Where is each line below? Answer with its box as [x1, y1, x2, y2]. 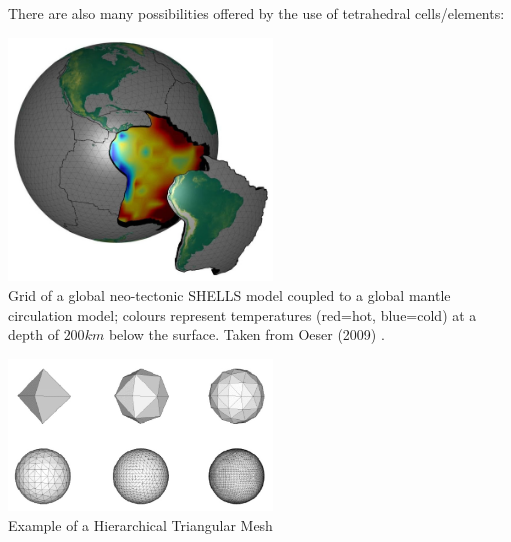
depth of [8, 324, 59, 345]
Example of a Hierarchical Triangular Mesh [8, 514, 273, 535]
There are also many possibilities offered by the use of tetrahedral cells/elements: [8, 3, 505, 23]
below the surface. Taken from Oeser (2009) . [108, 324, 385, 345]
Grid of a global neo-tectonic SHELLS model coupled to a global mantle [8, 285, 451, 305]
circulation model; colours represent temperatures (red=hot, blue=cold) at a [8, 304, 477, 325]
